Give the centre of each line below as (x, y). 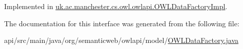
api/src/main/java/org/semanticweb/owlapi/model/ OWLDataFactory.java (121, 40)
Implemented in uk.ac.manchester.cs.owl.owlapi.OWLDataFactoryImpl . (116, 6)
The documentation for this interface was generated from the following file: (122, 23)
